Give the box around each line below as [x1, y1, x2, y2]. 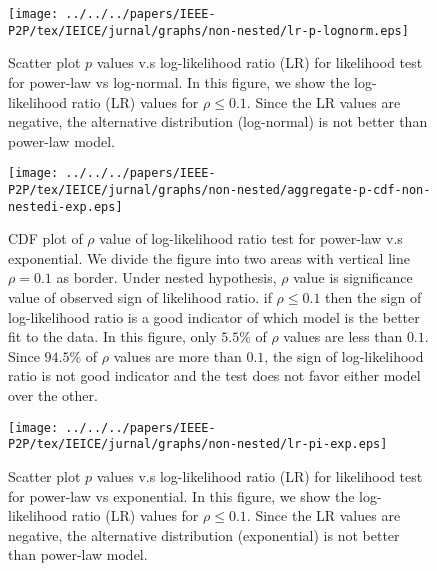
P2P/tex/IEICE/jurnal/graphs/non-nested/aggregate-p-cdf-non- [8, 182, 431, 197]
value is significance [293, 267, 413, 288]
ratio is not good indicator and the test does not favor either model [8, 365, 421, 386]
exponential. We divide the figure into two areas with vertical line [8, 247, 410, 268]
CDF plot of [8, 228, 83, 249]
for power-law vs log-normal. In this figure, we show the [8, 71, 350, 92]
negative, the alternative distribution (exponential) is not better [8, 524, 400, 545]
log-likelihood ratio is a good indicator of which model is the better [8, 306, 420, 327]
